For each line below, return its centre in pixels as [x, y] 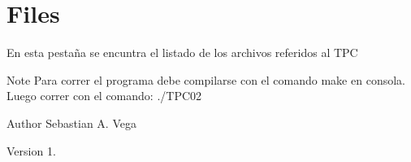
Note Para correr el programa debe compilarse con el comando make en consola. [206, 79]
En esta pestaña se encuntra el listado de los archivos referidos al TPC [182, 53]
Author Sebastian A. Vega [71, 123]
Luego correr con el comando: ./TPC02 [104, 96]
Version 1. [31, 150]
